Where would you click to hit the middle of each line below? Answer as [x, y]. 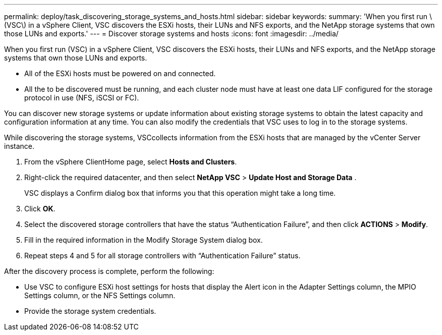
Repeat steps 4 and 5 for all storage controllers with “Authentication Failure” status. [162, 256]
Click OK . [40, 209]
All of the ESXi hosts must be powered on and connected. [120, 73]
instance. [19, 146]
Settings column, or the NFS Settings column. [100, 295]
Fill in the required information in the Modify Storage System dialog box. [144, 240]
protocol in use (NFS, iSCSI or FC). [82, 98]
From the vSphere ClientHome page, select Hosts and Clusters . [131, 162]
